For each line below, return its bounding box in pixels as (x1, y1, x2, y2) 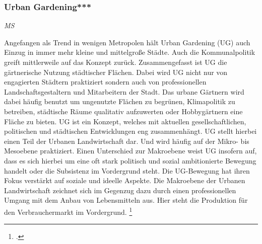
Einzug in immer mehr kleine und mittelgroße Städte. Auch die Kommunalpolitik (4, 47, 255, 57)
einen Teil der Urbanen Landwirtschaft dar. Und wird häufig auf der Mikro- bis (4, 135, 249, 146)
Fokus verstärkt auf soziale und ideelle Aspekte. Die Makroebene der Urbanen (4, 175, 245, 186)
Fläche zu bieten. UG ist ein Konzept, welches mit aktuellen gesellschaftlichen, (4, 116, 246, 126)
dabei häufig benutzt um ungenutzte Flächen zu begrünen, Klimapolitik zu (4, 96, 235, 107)
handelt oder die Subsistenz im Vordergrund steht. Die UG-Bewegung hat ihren (4, 165, 250, 176)
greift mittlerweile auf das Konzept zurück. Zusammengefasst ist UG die (4, 57, 227, 67)
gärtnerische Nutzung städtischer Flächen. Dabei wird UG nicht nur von (4, 66, 228, 77)
